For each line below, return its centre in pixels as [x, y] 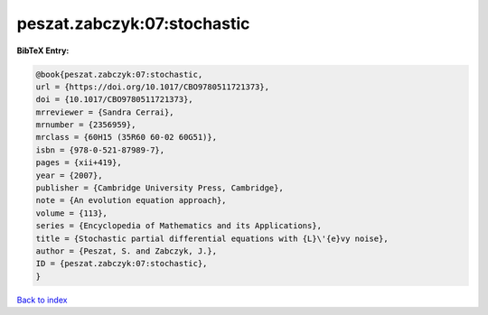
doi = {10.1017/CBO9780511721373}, [114, 100]
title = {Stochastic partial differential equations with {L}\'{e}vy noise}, [212, 238]
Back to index [42, 300]
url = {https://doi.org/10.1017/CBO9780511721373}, [153, 87]
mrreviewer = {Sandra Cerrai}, [105, 112]
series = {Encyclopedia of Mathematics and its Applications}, [179, 226]
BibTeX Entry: [43, 51]
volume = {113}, [72, 213]
